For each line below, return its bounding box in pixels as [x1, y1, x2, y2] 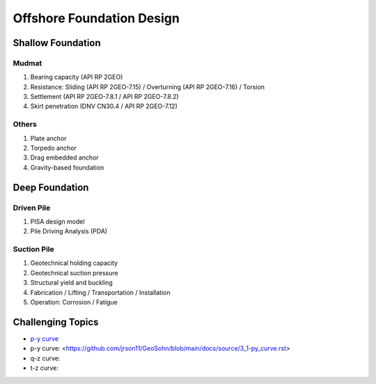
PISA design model [30, 217, 85, 226]
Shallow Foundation [13, 37, 101, 49]
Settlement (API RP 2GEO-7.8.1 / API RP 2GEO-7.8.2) [30, 93, 179, 101]
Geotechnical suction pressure [30, 268, 118, 277]
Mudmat [13, 58, 42, 68]
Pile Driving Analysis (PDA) [30, 227, 108, 236]
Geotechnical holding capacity [30, 259, 118, 268]
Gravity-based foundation [30, 163, 104, 171]
